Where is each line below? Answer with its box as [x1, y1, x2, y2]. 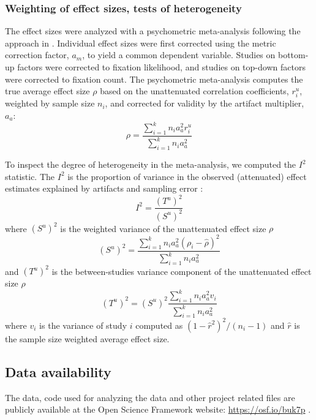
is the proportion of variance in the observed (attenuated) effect [67, 170, 307, 182]
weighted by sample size [5, 97, 95, 110]
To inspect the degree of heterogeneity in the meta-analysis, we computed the [5, 158, 296, 170]
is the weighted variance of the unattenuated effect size [60, 222, 266, 234]
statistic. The [5, 170, 55, 182]
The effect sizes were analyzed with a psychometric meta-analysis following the [5, 24, 301, 37]
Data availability [5, 362, 111, 381]
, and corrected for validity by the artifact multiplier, [105, 97, 304, 110]
